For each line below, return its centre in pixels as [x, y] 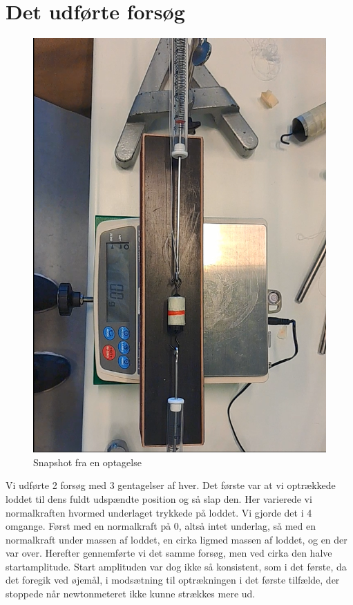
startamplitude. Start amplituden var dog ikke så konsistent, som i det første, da [176, 566]
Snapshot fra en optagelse [87, 462]
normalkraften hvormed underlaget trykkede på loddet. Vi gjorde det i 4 [159, 512]
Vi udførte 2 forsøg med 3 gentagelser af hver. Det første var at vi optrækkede [171, 485]
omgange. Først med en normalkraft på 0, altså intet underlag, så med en [161, 526]
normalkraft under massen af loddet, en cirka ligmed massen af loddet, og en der [176, 539]
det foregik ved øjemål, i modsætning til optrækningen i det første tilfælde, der [173, 580]
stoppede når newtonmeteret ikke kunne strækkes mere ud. [131, 594]
